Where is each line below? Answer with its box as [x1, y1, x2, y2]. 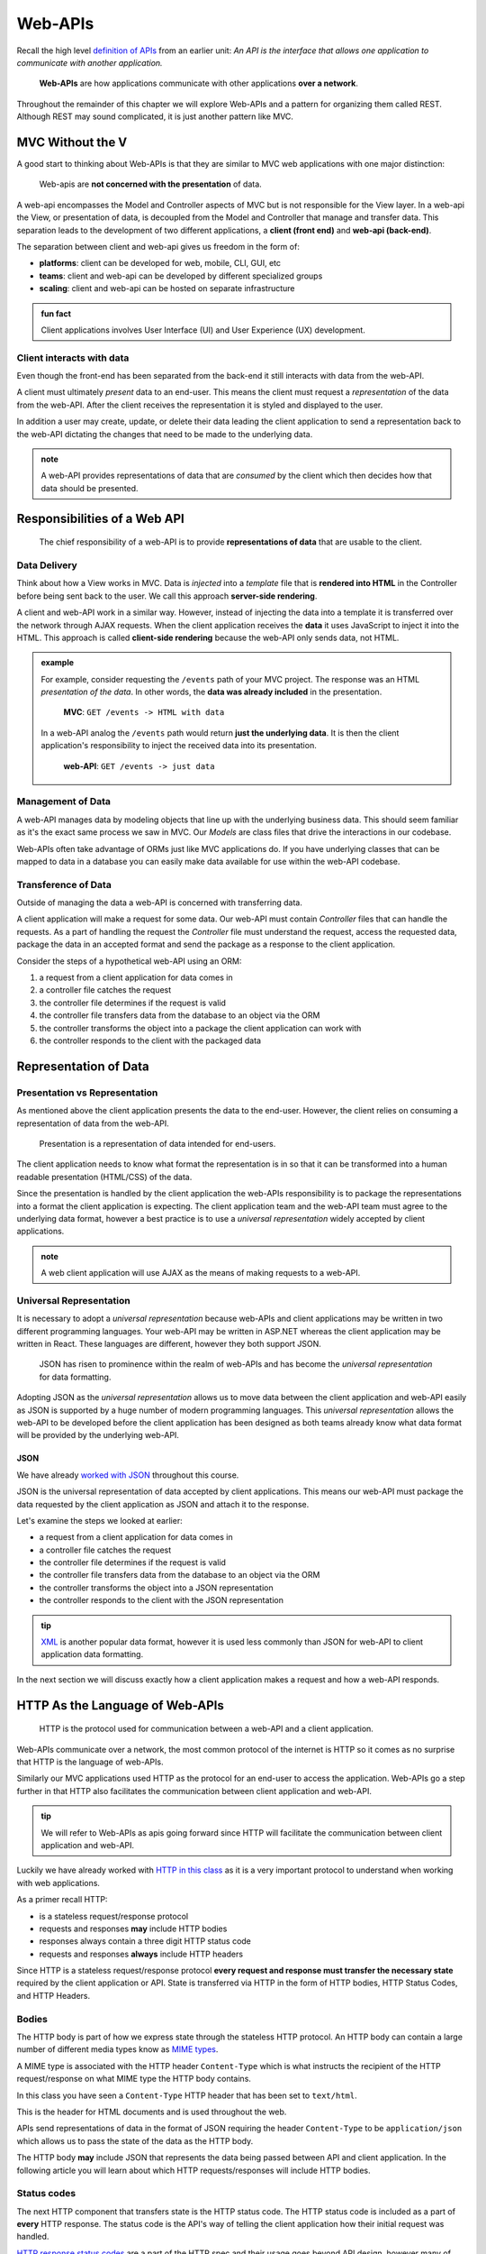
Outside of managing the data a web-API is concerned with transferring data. [16, 897, 303, 908]
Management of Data [16, 795, 112, 808]
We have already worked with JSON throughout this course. [16, 1470, 239, 1480]
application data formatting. [40, 1649, 144, 1660]
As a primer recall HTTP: [16, 1894, 108, 1905]
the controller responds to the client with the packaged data [39, 1035, 261, 1046]
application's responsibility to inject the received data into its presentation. [40, 740, 317, 751]
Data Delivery [16, 559, 78, 572]
